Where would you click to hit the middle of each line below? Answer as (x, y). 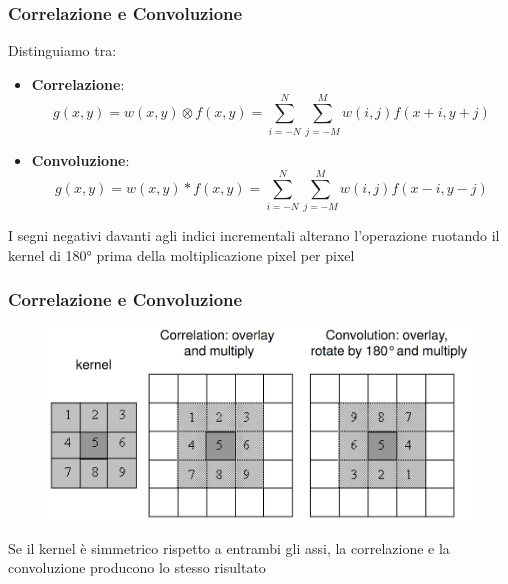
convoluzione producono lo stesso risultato (137, 567)
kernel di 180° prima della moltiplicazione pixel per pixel (181, 254)
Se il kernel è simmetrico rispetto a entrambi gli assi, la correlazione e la (229, 547)
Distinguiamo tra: (62, 50)
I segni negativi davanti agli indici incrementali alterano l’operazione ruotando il (254, 235)
